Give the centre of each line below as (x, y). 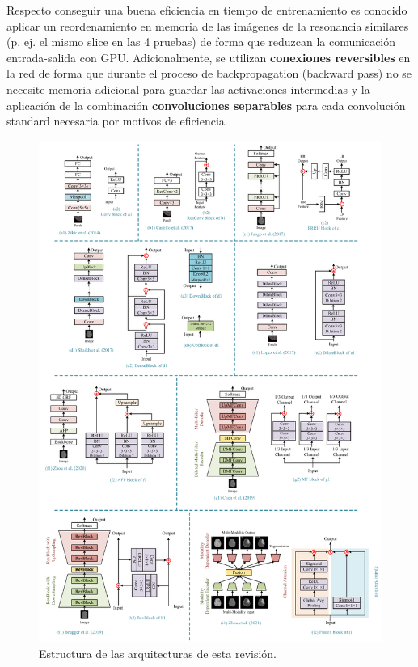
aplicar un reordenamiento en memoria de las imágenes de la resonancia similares (208, 25)
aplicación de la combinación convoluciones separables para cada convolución (206, 105)
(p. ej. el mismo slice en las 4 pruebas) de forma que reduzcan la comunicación (201, 42)
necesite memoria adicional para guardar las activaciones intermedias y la (188, 89)
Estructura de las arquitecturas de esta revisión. (158, 653)
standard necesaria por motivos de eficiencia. (117, 121)
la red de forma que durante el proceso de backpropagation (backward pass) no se (209, 73)
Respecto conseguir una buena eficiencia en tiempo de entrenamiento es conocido (207, 10)
